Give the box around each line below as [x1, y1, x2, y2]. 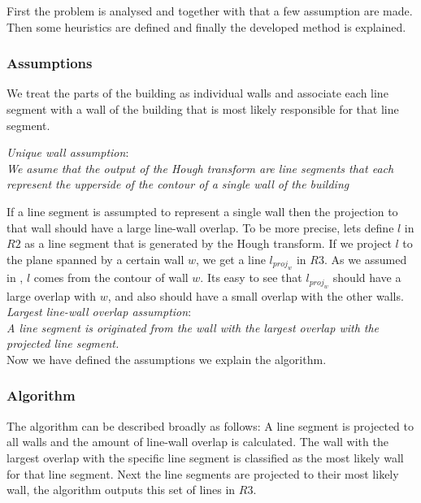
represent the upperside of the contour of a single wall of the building [7, 176, 349, 193]
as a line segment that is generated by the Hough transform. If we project [24, 235, 392, 252]
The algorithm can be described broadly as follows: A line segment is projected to [7, 417, 414, 434]
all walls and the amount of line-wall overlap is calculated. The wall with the [7, 433, 388, 450]
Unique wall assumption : [7, 144, 129, 161]
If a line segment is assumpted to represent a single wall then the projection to [7, 202, 398, 219]
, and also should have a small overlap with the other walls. [107, 287, 404, 304]
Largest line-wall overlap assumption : [7, 303, 192, 320]
